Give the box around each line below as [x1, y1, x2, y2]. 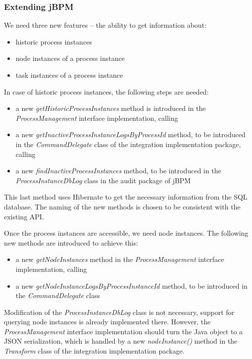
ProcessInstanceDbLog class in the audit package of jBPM [15, 175, 191, 185]
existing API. [4, 211, 44, 221]
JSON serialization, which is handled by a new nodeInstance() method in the [4, 336, 238, 346]
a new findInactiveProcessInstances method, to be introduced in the [15, 165, 221, 176]
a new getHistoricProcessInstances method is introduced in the [15, 103, 206, 113]
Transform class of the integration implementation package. [4, 346, 185, 356]
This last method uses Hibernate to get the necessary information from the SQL [4, 192, 248, 202]
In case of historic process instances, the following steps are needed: [4, 86, 209, 97]
